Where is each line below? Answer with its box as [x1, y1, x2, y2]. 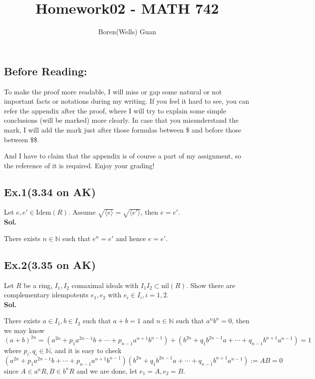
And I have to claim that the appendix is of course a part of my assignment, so [4, 151, 241, 161]
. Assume [68, 207, 96, 217]
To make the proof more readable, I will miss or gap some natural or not [4, 86, 222, 96]
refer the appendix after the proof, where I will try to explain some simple [4, 105, 226, 115]
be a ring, [23, 280, 53, 290]
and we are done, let [76, 365, 137, 376]
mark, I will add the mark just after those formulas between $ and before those [4, 124, 242, 134]
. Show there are [186, 280, 235, 290]
